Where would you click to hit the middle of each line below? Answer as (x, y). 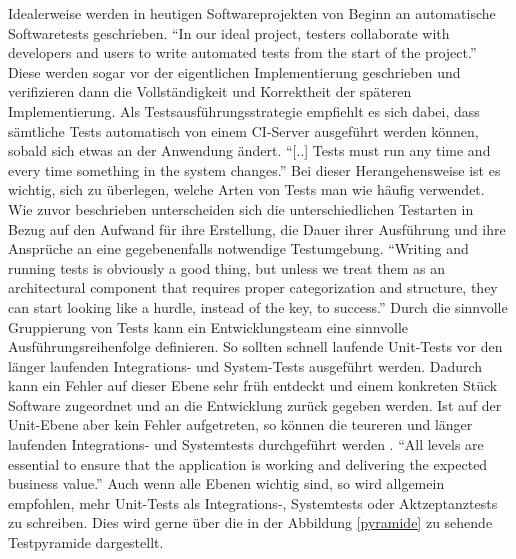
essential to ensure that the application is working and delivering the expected (248, 463)
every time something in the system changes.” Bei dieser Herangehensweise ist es (254, 169)
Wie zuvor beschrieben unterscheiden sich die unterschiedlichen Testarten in (241, 208)
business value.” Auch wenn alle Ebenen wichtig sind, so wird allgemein (226, 483)
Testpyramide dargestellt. (86, 542)
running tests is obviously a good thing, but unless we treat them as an (226, 267)
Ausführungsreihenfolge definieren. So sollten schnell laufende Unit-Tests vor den (255, 346)
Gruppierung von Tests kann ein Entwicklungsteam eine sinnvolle (208, 326)
